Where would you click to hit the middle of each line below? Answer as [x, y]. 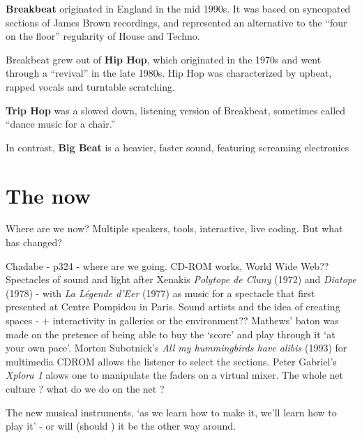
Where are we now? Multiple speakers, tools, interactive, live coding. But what [174, 228]
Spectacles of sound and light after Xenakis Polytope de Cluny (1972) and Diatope [181, 279]
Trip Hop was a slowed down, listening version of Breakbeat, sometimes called [176, 110]
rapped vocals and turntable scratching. [90, 86]
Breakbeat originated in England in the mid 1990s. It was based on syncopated [178, 8]
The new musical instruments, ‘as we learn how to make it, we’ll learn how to [171, 412]
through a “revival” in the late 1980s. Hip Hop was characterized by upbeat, [169, 73]
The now [48, 195]
